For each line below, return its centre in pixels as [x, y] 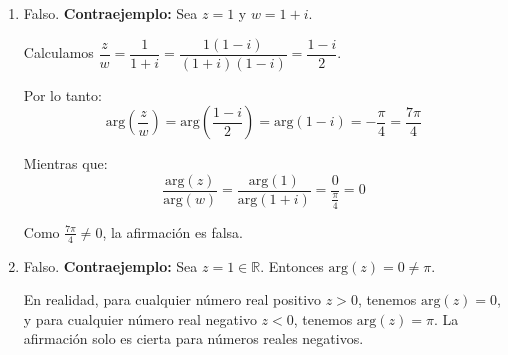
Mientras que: [65, 163]
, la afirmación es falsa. [172, 231]
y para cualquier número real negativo [140, 318]
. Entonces [292, 265]
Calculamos [58, 52]
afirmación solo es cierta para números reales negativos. [193, 338]
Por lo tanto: [62, 94]
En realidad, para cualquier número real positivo [172, 299]
